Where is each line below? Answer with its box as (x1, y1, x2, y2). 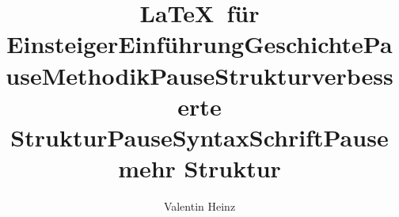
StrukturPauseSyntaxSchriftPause (10, 120, 389, 153)
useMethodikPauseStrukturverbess (6, 59, 393, 91)
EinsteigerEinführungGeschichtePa (6, 28, 393, 60)
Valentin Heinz (163, 198, 236, 215)
